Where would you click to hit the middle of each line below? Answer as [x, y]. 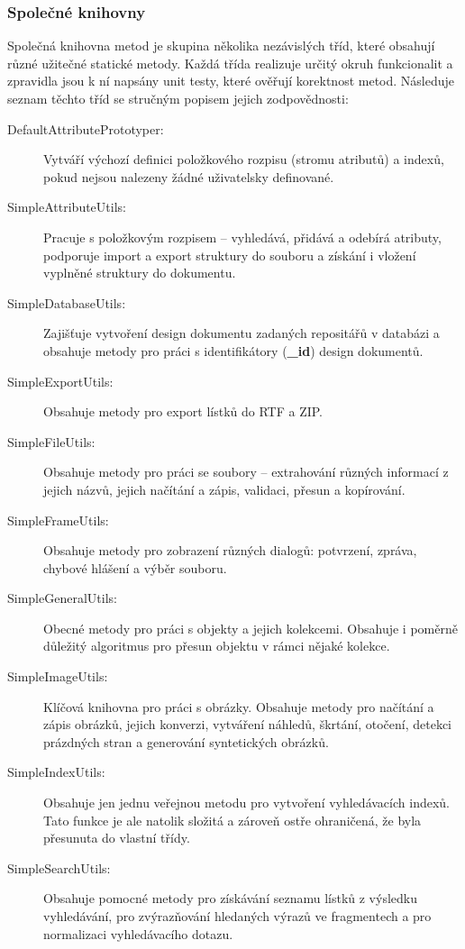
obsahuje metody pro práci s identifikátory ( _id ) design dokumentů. [233, 350]
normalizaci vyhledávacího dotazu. [138, 933]
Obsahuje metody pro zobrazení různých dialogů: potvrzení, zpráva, [230, 550]
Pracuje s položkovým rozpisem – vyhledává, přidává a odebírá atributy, [242, 237]
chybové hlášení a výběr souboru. [135, 567]
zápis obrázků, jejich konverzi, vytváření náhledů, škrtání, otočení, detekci [248, 724]
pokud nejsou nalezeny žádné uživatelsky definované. [189, 176]
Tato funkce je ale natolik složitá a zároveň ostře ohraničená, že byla [232, 820]
